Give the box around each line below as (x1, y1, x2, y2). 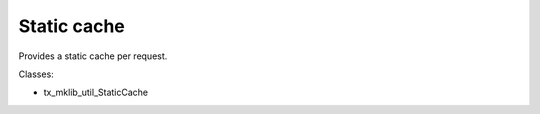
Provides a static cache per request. (18, 50, 168, 62)
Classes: (18, 68, 54, 80)
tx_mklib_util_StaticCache (43, 86, 149, 99)
